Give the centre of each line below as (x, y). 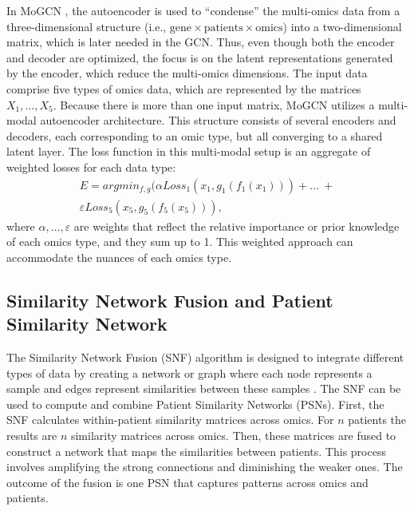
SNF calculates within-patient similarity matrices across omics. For (170, 420)
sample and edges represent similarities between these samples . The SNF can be (204, 388)
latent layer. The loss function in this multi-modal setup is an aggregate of (189, 151)
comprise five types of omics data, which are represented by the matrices (184, 88)
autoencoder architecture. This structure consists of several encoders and (218, 120)
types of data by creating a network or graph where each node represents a (189, 372)
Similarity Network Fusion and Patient (170, 300)
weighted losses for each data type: (91, 166)
